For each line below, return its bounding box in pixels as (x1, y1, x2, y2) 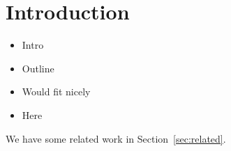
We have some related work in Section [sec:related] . (6, 131, 226, 145)
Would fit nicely (22, 84, 91, 99)
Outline (22, 61, 54, 75)
